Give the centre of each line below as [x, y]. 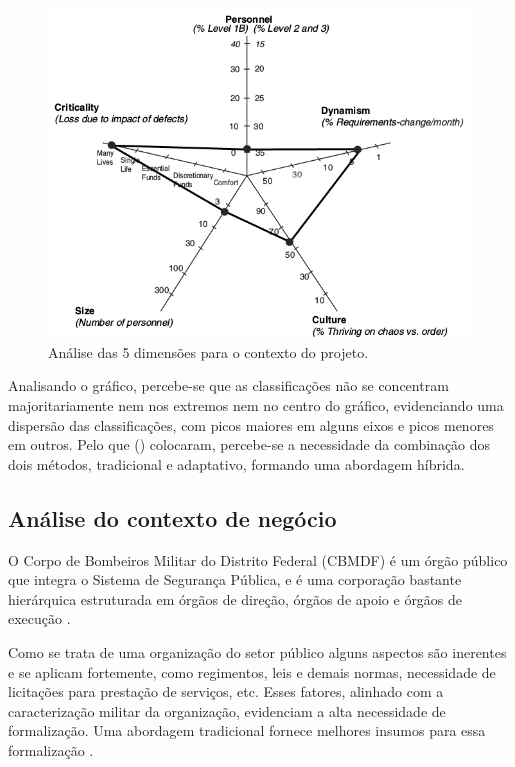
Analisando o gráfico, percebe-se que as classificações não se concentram [228, 385]
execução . [39, 618]
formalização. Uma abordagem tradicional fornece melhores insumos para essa [247, 730]
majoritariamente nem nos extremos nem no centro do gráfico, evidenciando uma [256, 404]
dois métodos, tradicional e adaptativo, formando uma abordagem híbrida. [236, 463]
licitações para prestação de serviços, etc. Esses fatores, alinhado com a [226, 691]
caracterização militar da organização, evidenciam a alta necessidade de [227, 710]
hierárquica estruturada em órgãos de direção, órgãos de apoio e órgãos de [235, 598]
